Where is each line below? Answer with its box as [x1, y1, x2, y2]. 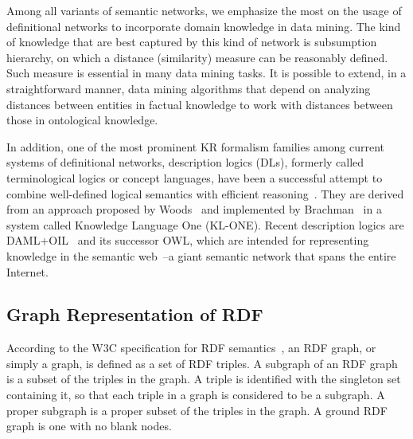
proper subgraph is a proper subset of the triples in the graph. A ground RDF [6, 402, 388, 418]
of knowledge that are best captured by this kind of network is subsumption [6, 33, 377, 50]
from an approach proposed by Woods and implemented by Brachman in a [6, 201, 382, 218]
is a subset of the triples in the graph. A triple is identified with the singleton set [6, 370, 401, 387]
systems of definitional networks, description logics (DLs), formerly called [6, 154, 364, 171]
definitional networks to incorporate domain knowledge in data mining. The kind [6, 18, 401, 34]
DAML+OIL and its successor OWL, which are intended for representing [6, 232, 369, 249]
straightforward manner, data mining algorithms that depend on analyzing [6, 80, 371, 96]
